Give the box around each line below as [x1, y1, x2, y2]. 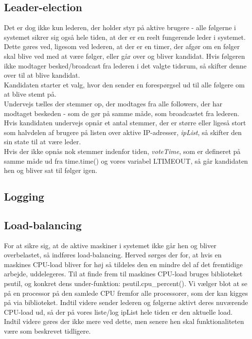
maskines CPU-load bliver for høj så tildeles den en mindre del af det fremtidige [4, 259, 243, 269]
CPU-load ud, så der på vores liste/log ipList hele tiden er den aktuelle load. [4, 306, 233, 317]
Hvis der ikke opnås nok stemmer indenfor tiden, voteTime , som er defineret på [4, 146, 241, 156]
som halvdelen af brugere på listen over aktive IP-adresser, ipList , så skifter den [4, 127, 242, 137]
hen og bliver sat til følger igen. [4, 165, 97, 175]
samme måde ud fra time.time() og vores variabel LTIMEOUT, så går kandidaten [4, 155, 248, 166]
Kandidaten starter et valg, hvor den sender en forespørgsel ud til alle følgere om [4, 79, 245, 89]
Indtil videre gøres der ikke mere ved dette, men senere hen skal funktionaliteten [4, 316, 244, 326]
